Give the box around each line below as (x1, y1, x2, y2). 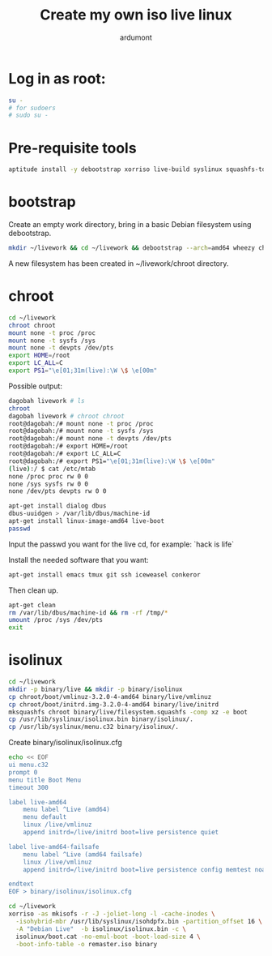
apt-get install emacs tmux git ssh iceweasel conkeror (8, 570, 201, 579)
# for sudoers (8, 104, 57, 112)
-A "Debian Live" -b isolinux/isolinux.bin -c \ (15, 924, 186, 933)
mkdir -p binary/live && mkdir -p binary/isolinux (8, 685, 183, 693)
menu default (23, 813, 67, 821)
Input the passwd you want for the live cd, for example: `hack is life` (8, 539, 235, 549)
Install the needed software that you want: (8, 555, 149, 564)
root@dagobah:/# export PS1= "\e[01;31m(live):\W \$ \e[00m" (8, 457, 216, 465)
